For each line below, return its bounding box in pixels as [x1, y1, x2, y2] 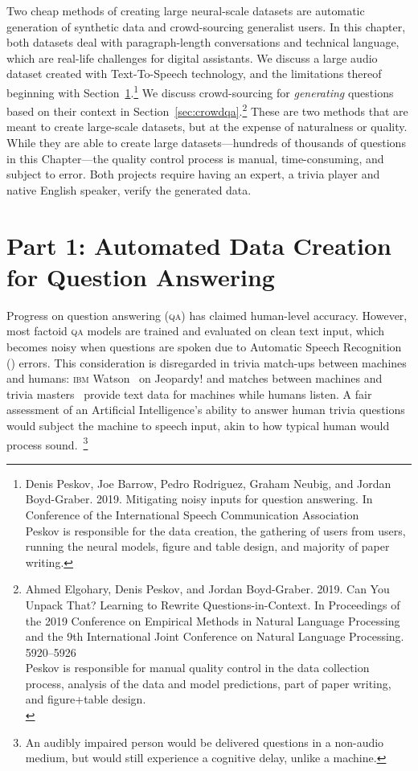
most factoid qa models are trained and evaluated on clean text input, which [6, 322, 385, 339]
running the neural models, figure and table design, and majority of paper [25, 538, 390, 555]
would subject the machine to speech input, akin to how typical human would [6, 416, 390, 433]
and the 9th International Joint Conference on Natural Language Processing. [25, 628, 404, 645]
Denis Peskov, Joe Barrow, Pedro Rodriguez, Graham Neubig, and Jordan [25, 474, 391, 491]
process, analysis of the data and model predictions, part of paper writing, [25, 675, 391, 691]
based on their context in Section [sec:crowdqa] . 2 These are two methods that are [6, 100, 408, 119]
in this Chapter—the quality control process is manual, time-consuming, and [6, 150, 384, 166]
